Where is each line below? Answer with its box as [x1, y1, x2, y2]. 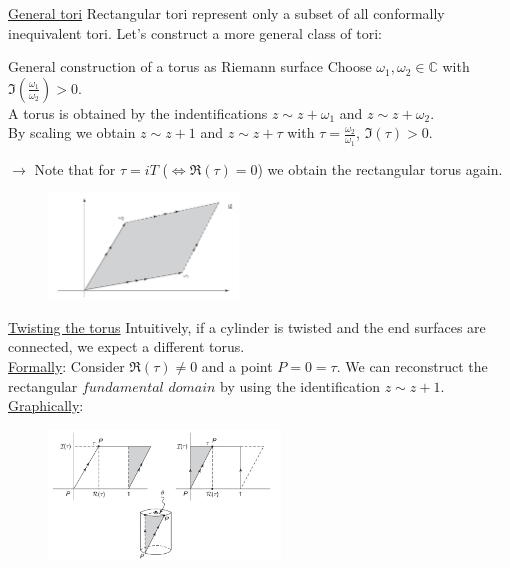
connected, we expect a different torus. [8, 336, 245, 357]
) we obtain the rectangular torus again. [257, 158, 503, 179]
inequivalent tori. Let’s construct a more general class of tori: [8, 22, 383, 43]
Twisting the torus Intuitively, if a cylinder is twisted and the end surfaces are [8, 316, 486, 337]
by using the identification [220, 375, 381, 396]
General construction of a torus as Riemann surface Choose [8, 56, 372, 77]
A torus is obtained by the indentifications [8, 102, 268, 123]
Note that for [34, 158, 116, 179]
